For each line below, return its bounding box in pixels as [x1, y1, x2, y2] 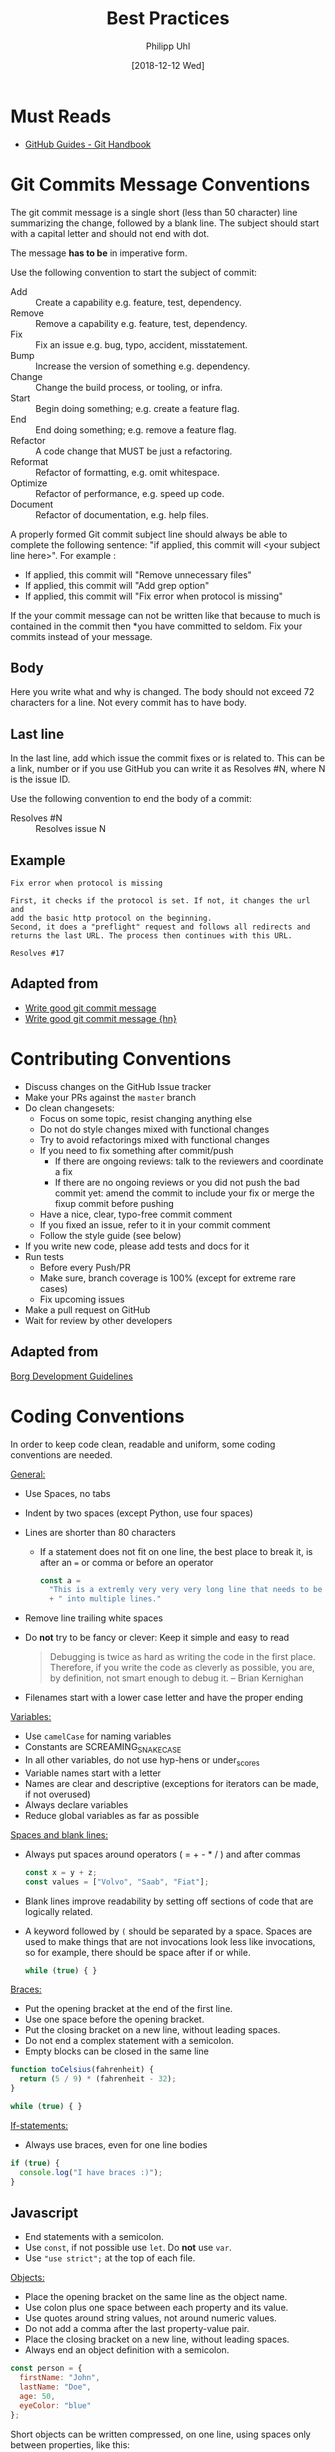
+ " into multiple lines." [48, 1594, 162, 1604]
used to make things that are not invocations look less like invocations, [24, 1935, 316, 1947]
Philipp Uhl [145, 40, 191, 52]
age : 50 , [19, 2391, 56, 2401]
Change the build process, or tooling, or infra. [35, 381, 223, 393]
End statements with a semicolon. [24, 2231, 165, 2243]
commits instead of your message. [10, 630, 153, 642]
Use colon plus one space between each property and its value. [24, 2302, 289, 2314]
